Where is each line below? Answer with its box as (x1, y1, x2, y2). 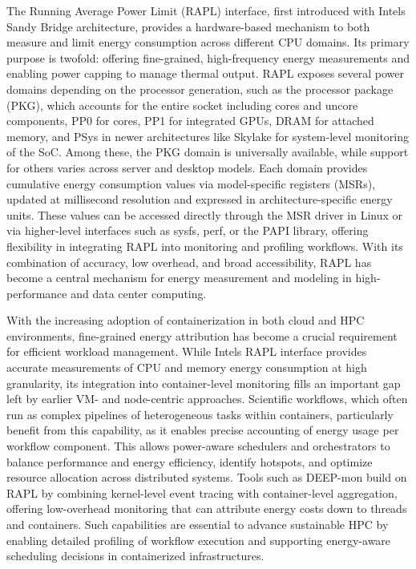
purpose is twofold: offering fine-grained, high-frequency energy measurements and (6, 49, 410, 66)
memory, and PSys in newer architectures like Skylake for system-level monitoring (6, 127, 409, 144)
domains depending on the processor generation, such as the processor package (6, 80, 394, 97)
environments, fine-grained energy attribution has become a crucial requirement (6, 327, 398, 344)
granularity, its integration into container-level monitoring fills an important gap (6, 374, 401, 391)
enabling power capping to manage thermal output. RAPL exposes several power (6, 65, 405, 82)
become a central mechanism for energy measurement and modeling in (6, 269, 352, 286)
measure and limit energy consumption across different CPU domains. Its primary (6, 34, 410, 50)
